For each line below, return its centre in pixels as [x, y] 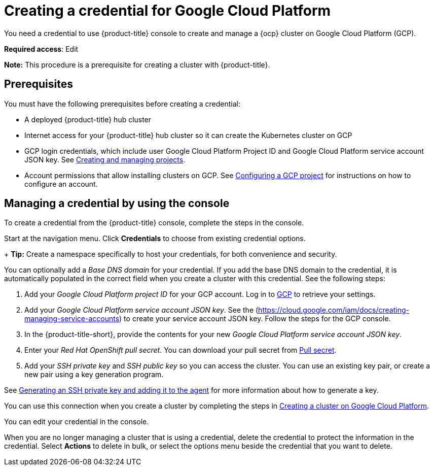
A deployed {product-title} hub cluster [88, 119]
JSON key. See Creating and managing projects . [105, 159]
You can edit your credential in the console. [77, 422]
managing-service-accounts [72, 319]
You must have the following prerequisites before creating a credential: [122, 104]
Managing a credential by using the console [117, 204]
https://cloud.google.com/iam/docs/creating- [334, 310]
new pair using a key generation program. [94, 375]
